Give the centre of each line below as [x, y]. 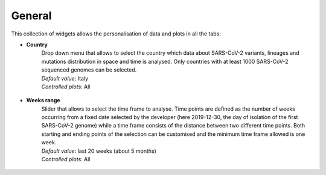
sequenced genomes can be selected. [89, 70]
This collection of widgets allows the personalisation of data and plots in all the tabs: [116, 34]
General [31, 16]
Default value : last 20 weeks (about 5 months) [99, 151]
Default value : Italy [65, 78]
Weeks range [43, 100]
